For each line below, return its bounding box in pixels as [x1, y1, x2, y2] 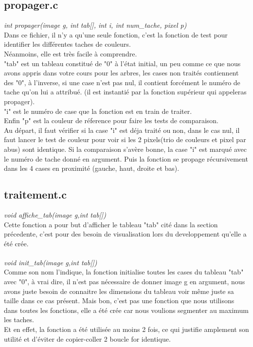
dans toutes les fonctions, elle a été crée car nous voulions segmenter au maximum [4, 305, 249, 315]
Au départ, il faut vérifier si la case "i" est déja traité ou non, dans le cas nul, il [4, 125, 240, 135]
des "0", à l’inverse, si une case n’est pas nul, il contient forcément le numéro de [4, 77, 240, 87]
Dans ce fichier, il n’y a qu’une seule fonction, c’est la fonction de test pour [4, 29, 228, 39]
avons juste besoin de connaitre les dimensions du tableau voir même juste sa [4, 286, 234, 296]
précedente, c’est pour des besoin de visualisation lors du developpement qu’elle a [4, 229, 247, 239]
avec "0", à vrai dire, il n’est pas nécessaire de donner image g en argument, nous [4, 276, 245, 287]
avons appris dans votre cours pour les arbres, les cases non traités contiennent [4, 68, 239, 78]
